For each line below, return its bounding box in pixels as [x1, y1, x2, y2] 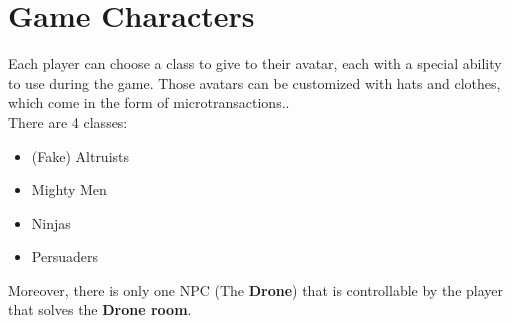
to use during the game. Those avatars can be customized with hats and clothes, [8, 72, 501, 93]
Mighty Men [31, 179, 107, 200]
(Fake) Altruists [31, 145, 130, 166]
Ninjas [31, 212, 71, 233]
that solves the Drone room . [8, 299, 192, 320]
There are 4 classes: [8, 111, 128, 132]
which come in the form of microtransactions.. [8, 92, 290, 113]
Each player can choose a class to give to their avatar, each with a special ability [8, 53, 502, 74]
